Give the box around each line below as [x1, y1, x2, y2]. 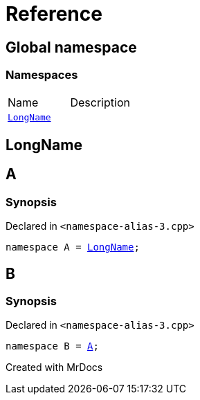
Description [70, 95, 130, 109]
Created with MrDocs [6, 361, 103, 374]
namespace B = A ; [6, 340, 99, 352]
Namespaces [6, 68, 78, 82]
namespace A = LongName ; [6, 242, 140, 253]
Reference [6, 2, 102, 26]
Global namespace [6, 38, 137, 56]
